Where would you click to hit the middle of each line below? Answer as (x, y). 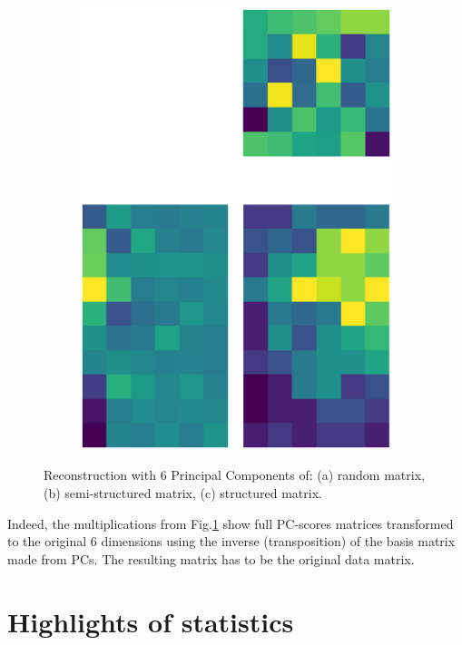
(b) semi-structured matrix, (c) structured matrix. (183, 493)
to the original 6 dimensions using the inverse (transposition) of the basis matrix (231, 541)
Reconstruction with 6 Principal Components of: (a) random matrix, (234, 475)
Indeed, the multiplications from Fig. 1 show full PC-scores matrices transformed (231, 523)
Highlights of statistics (151, 621)
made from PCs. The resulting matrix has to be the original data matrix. (211, 558)
